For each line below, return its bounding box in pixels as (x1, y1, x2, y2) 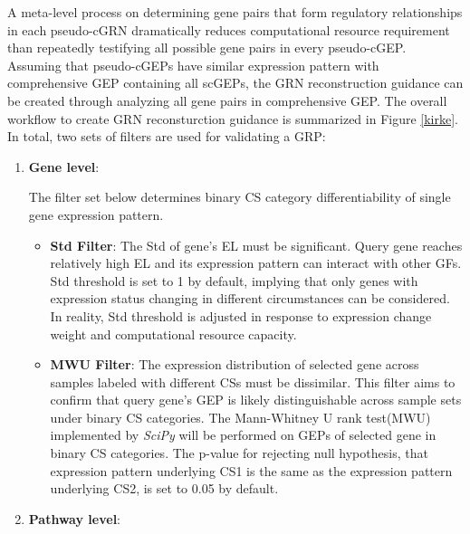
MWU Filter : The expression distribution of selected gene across (50, 355, 419, 374)
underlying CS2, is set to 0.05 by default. (50, 479, 279, 498)
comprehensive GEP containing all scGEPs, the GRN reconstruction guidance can (7, 73, 464, 92)
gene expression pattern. (28, 205, 164, 224)
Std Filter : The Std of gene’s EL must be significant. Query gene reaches (50, 235, 463, 254)
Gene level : (28, 157, 100, 176)
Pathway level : (28, 509, 121, 528)
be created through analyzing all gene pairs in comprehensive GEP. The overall (7, 91, 447, 110)
